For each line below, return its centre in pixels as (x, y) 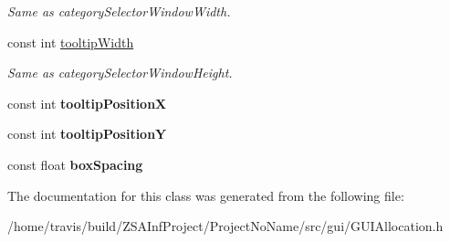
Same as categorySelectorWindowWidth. (119, 11)
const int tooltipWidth (71, 42)
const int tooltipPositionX (87, 103)
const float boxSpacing (75, 164)
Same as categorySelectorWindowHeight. (120, 73)
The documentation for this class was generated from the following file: (206, 195)
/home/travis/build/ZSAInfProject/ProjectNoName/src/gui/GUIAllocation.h (225, 226)
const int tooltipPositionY (87, 134)
